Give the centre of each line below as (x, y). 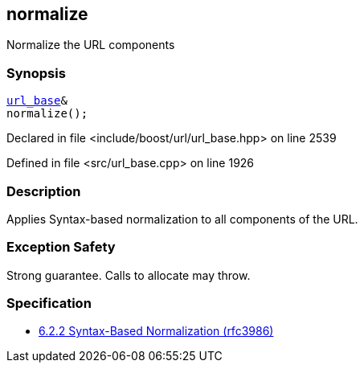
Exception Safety (61, 247)
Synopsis (36, 73)
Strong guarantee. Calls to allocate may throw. (129, 275)
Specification (49, 303)
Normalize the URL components (91, 45)
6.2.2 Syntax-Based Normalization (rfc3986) (156, 331)
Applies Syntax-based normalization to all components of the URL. (182, 219)
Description (44, 191)
